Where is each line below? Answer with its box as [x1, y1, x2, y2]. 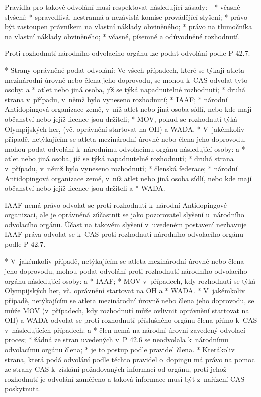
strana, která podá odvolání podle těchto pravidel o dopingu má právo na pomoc [5, 354, 255, 364]
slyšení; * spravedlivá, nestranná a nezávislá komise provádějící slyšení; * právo [5, 11, 247, 22]
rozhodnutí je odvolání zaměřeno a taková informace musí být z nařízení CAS [5, 373, 245, 384]
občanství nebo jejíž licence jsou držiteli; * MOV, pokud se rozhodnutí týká [5, 113, 238, 124]
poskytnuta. [5, 383, 41, 394]
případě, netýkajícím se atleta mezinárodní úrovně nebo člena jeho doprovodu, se [5, 295, 254, 306]
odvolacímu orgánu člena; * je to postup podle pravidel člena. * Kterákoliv [5, 344, 235, 354]
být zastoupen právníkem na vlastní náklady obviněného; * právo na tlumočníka [5, 21, 252, 32]
